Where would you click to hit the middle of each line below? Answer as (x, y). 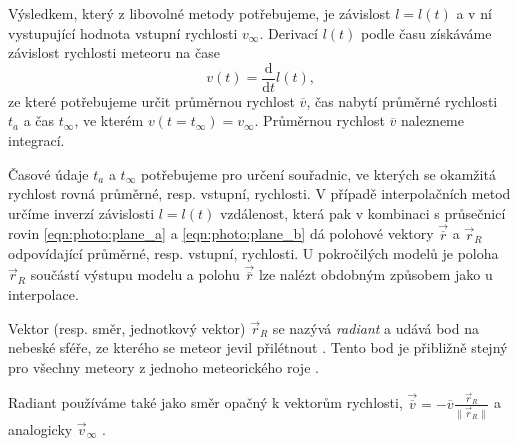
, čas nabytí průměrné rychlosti (402, 100)
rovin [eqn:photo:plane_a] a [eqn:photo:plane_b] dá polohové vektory (221, 233)
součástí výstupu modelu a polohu (135, 274)
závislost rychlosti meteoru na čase (114, 52)
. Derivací (288, 32)
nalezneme (432, 120)
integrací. (36, 140)
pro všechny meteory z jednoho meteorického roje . (163, 366)
